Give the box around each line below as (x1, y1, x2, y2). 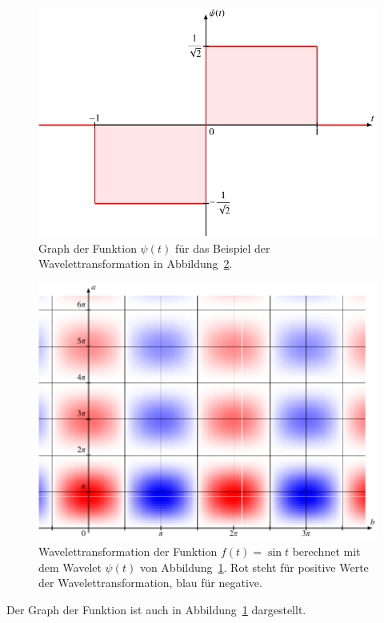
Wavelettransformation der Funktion (38, 543, 218, 560)
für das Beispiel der (174, 239, 270, 256)
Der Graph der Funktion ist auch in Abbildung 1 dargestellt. (6, 601, 306, 618)
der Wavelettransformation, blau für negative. (38, 574, 262, 591)
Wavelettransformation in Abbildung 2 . (38, 255, 233, 272)
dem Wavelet (38, 558, 102, 575)
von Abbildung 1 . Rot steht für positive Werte (139, 558, 369, 575)
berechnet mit (292, 543, 361, 560)
